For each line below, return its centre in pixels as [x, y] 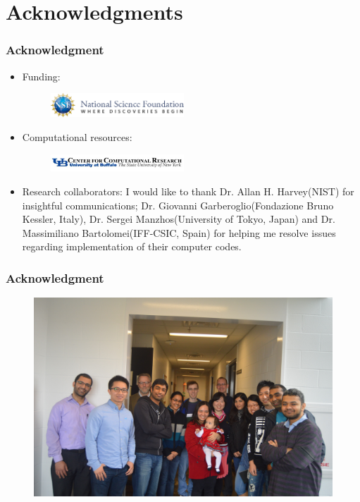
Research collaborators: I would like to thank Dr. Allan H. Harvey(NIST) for [188, 191]
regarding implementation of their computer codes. [132, 246]
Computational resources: [77, 137]
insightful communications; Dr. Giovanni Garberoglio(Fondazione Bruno [178, 205]
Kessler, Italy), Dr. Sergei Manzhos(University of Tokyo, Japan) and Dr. [179, 219]
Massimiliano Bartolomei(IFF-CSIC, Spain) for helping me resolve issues [179, 232]
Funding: [41, 76]
